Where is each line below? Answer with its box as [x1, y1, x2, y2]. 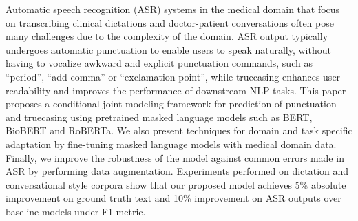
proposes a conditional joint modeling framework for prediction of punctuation [6, 96, 337, 111]
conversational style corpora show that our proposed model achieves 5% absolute [6, 177, 346, 191]
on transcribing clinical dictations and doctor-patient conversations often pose [6, 15, 334, 30]
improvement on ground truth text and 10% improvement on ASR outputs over [6, 191, 341, 205]
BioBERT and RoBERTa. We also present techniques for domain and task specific [6, 123, 352, 138]
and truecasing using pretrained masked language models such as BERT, [6, 109, 313, 124]
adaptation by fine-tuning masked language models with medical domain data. [6, 136, 337, 151]
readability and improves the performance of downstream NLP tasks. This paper [6, 83, 346, 97]
